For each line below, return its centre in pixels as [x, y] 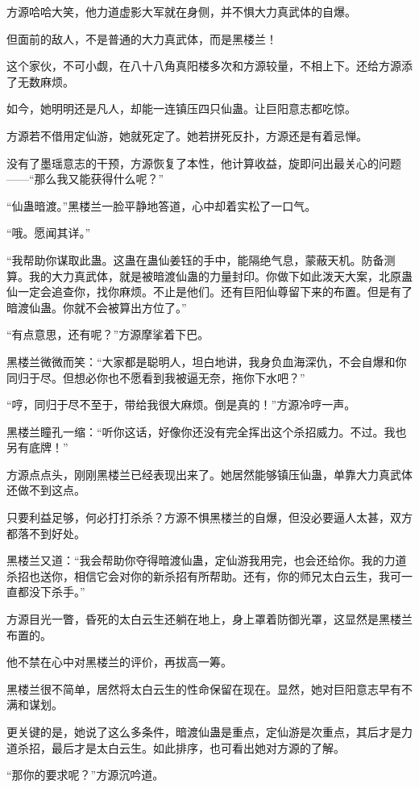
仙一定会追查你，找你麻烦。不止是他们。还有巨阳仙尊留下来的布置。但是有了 [209, 292]
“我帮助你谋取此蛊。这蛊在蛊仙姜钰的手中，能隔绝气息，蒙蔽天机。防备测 [201, 259]
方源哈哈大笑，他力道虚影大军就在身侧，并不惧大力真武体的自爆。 [181, 11]
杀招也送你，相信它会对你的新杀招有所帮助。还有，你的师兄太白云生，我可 [204, 575]
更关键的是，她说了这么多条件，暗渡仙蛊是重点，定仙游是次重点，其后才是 [204, 732]
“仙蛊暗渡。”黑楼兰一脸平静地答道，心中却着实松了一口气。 [162, 205]
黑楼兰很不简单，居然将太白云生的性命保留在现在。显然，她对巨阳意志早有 [204, 688]
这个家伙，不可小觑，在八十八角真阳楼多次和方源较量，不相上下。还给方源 [204, 66]
